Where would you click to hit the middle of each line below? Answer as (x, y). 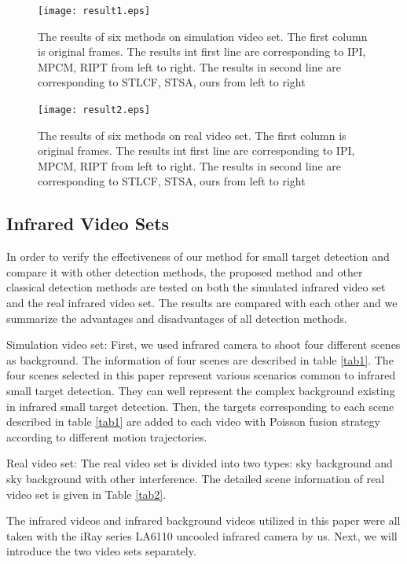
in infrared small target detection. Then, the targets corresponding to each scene (200, 406)
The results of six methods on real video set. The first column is (192, 135)
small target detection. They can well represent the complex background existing (201, 391)
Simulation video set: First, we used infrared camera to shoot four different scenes (203, 344)
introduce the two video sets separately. (101, 551)
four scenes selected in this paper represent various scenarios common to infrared (201, 375)
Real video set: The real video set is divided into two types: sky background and (200, 463)
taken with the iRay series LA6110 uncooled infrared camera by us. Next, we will (202, 535)
